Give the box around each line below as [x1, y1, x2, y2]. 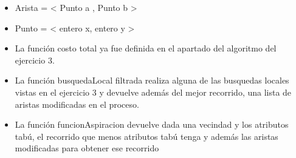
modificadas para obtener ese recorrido [15, 142, 159, 154]
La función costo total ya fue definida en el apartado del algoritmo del [15, 42, 277, 54]
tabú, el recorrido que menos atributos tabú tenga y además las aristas [15, 130, 278, 142]
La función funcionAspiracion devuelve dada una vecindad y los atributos [15, 118, 289, 131]
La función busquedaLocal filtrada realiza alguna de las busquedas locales [15, 74, 289, 87]
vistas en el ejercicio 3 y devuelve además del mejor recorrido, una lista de [15, 85, 292, 98]
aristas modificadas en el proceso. [15, 97, 139, 110]
